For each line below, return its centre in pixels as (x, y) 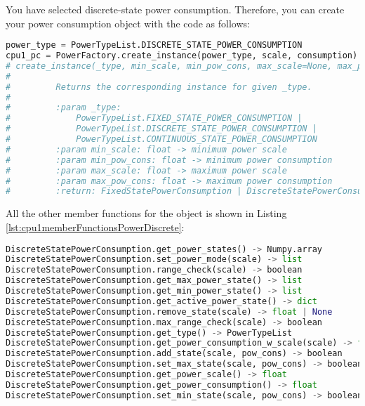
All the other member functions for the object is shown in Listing (146, 213)
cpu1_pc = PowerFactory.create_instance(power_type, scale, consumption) (182, 56)
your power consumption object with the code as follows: (128, 23)
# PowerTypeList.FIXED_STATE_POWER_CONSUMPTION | (154, 118)
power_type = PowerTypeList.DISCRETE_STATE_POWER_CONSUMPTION (154, 45)
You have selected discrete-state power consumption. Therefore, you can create (175, 9)
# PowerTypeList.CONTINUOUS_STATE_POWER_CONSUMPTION (161, 139)
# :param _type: (64, 108)
